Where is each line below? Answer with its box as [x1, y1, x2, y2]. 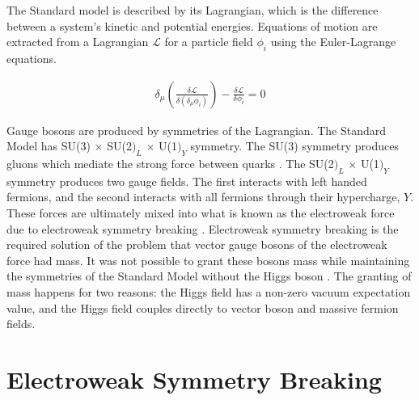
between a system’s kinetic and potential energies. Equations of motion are [6, 17, 378, 34]
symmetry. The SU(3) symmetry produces [190, 137, 399, 154]
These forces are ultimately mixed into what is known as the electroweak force [6, 204, 395, 221]
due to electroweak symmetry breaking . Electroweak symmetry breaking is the [6, 220, 399, 237]
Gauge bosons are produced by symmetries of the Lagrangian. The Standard [6, 121, 387, 138]
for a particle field [164, 33, 253, 50]
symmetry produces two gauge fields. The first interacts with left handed [6, 172, 367, 189]
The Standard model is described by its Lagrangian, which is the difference [6, 2, 379, 18]
